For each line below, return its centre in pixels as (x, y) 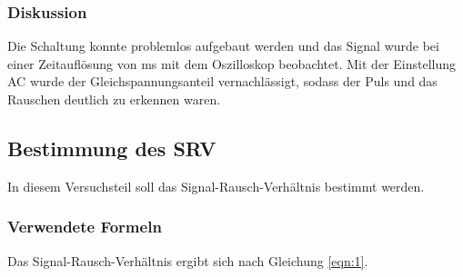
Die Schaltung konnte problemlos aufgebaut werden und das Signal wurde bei (223, 46)
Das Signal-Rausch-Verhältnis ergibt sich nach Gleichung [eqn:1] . (188, 260)
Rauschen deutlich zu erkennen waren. (114, 99)
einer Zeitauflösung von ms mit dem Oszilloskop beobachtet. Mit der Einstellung (231, 63)
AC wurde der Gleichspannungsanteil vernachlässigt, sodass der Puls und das (222, 81)
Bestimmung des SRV (112, 148)
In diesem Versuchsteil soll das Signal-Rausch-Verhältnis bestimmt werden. (216, 186)
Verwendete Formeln (85, 227)
